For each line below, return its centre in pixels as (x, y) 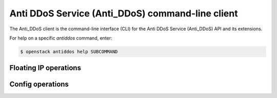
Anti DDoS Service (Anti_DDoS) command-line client (124, 13)
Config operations (39, 84)
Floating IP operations (45, 68)
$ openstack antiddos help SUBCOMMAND (69, 52)
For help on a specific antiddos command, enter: (61, 38)
